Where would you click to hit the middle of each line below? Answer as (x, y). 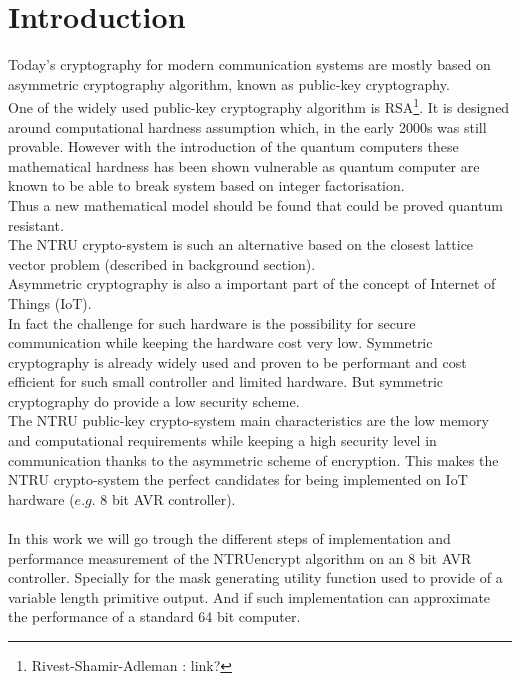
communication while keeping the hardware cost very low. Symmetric (220, 342)
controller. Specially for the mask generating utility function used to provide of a (255, 577)
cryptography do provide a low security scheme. (154, 400)
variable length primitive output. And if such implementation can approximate (249, 596)
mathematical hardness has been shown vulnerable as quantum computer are (244, 165)
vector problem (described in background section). (162, 263)
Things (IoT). (50, 302)
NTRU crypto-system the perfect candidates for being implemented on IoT (238, 479)
